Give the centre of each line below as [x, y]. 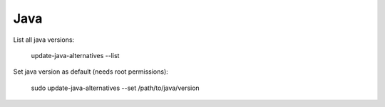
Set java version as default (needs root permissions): [91, 72]
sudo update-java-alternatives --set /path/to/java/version [115, 88]
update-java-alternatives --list [75, 55]
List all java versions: [44, 40]
